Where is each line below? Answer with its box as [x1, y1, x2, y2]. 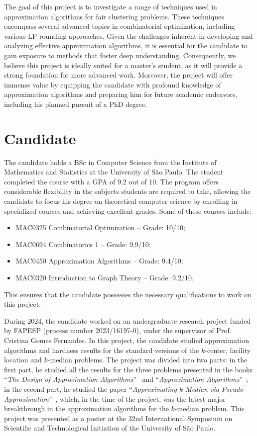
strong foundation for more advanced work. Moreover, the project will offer [4, 70, 233, 80]
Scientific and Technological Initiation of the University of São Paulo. [4, 423, 216, 433]
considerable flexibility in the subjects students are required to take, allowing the [4, 186, 251, 196]
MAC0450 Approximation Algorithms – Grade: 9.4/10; [15, 256, 183, 266]
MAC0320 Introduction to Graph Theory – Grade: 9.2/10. [15, 272, 194, 282]
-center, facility [205, 345, 251, 355]
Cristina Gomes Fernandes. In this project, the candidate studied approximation [4, 335, 250, 345]
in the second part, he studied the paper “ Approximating [4, 383, 177, 394]
